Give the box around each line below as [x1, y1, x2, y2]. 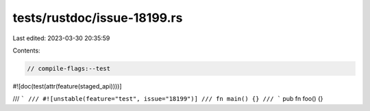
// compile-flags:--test [27, 65, 111, 72]
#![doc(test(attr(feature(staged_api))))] [12, 82, 123, 90]
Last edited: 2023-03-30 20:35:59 [12, 34, 110, 42]
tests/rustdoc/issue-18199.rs [12, 10, 183, 25]
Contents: [12, 46, 40, 54]
